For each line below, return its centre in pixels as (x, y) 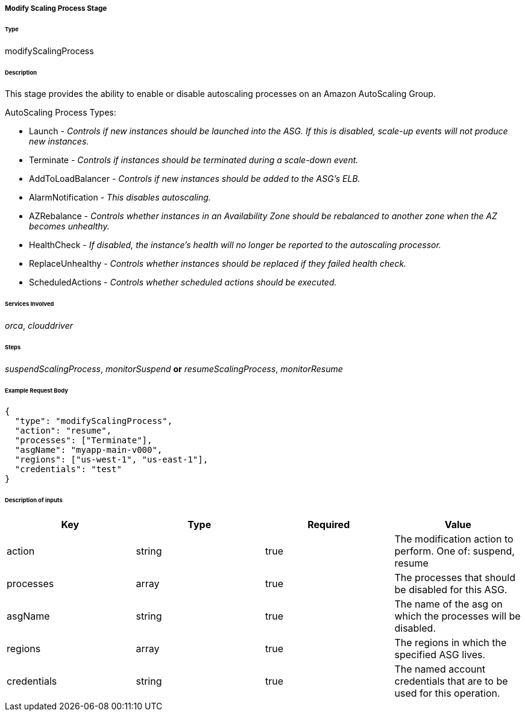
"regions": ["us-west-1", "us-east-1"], (112, 460)
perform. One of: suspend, (454, 551)
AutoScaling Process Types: (61, 113)
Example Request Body (36, 390)
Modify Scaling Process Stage (56, 8)
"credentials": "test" (68, 469)
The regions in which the (451, 643)
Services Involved (30, 304)
